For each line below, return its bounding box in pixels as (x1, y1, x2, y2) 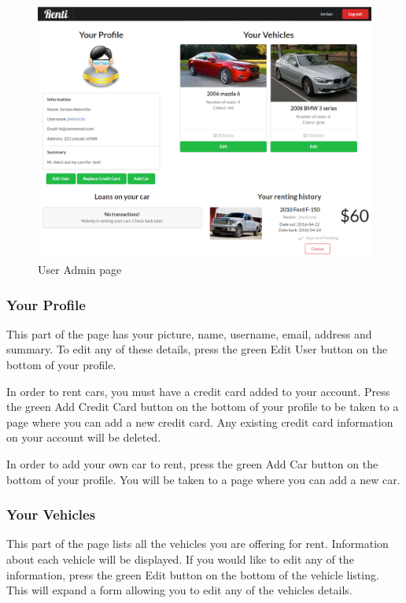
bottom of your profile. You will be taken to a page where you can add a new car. (6, 471, 400, 487)
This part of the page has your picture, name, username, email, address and (6, 325, 372, 342)
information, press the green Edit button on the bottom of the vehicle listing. (6, 566, 379, 583)
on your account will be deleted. (6, 429, 161, 446)
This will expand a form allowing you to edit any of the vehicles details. (6, 582, 352, 598)
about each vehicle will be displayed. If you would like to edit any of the (6, 551, 354, 568)
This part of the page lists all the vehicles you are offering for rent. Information (6, 535, 389, 552)
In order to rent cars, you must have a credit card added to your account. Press (6, 383, 390, 399)
